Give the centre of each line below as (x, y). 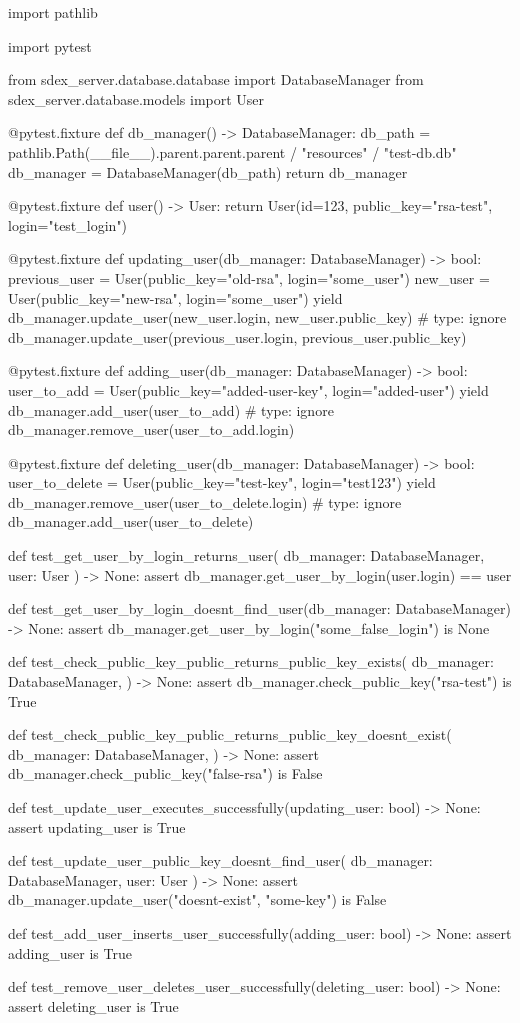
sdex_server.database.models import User (136, 98)
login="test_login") (68, 224)
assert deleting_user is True (93, 1005)
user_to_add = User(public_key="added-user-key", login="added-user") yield (248, 389)
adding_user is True (70, 952)
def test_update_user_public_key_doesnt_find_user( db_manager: (220, 860)
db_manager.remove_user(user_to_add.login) (151, 429)
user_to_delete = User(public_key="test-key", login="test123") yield (222, 482)
